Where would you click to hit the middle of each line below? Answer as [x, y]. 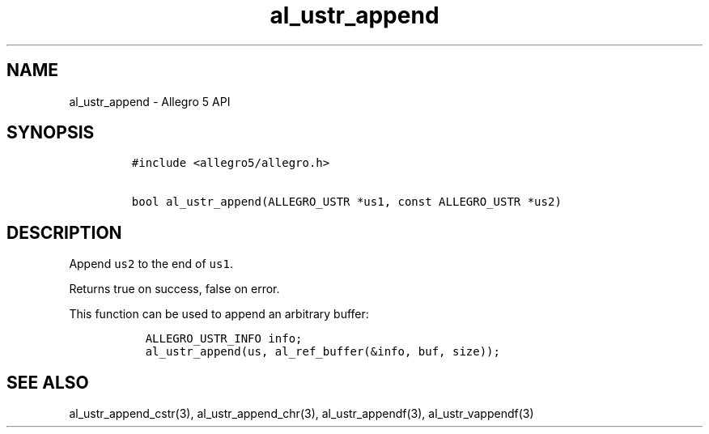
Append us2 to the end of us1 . [151, 264]
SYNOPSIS [51, 133]
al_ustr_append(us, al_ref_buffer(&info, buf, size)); [323, 352]
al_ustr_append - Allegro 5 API [150, 101]
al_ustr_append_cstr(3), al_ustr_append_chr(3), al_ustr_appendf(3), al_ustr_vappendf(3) [301, 414]
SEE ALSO [48, 382]
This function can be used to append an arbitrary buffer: [219, 314]
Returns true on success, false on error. [174, 289]
